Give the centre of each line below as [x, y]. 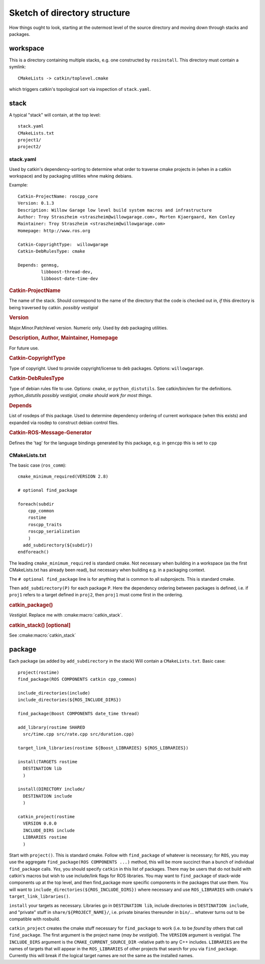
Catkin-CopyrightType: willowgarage [63, 244]
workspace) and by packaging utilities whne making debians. [71, 176]
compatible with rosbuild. [35, 919]
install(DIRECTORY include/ [52, 789]
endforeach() [33, 552]
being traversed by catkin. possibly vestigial [53, 307]
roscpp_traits [45, 524]
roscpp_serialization [54, 532]
